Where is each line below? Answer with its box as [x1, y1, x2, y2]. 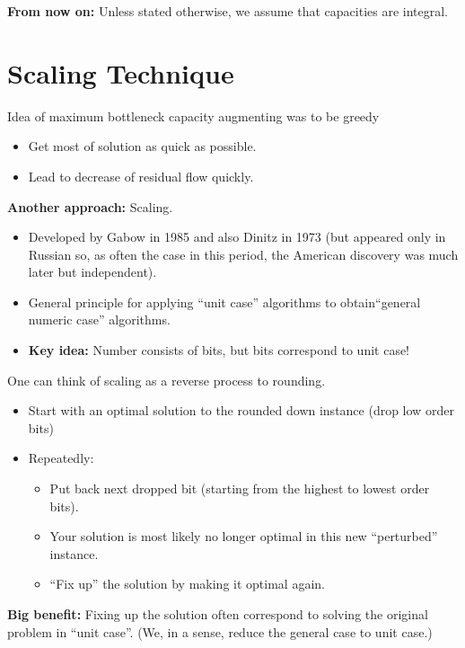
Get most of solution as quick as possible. [28, 137, 257, 155]
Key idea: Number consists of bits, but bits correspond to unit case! [28, 341, 409, 360]
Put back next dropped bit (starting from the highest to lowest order [49, 479, 430, 498]
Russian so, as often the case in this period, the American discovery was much [28, 244, 459, 263]
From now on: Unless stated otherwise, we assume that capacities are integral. [7, 2, 449, 20]
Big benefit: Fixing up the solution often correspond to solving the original [7, 605, 428, 623]
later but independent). [28, 262, 157, 281]
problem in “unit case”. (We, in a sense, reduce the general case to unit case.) [7, 622, 433, 641]
